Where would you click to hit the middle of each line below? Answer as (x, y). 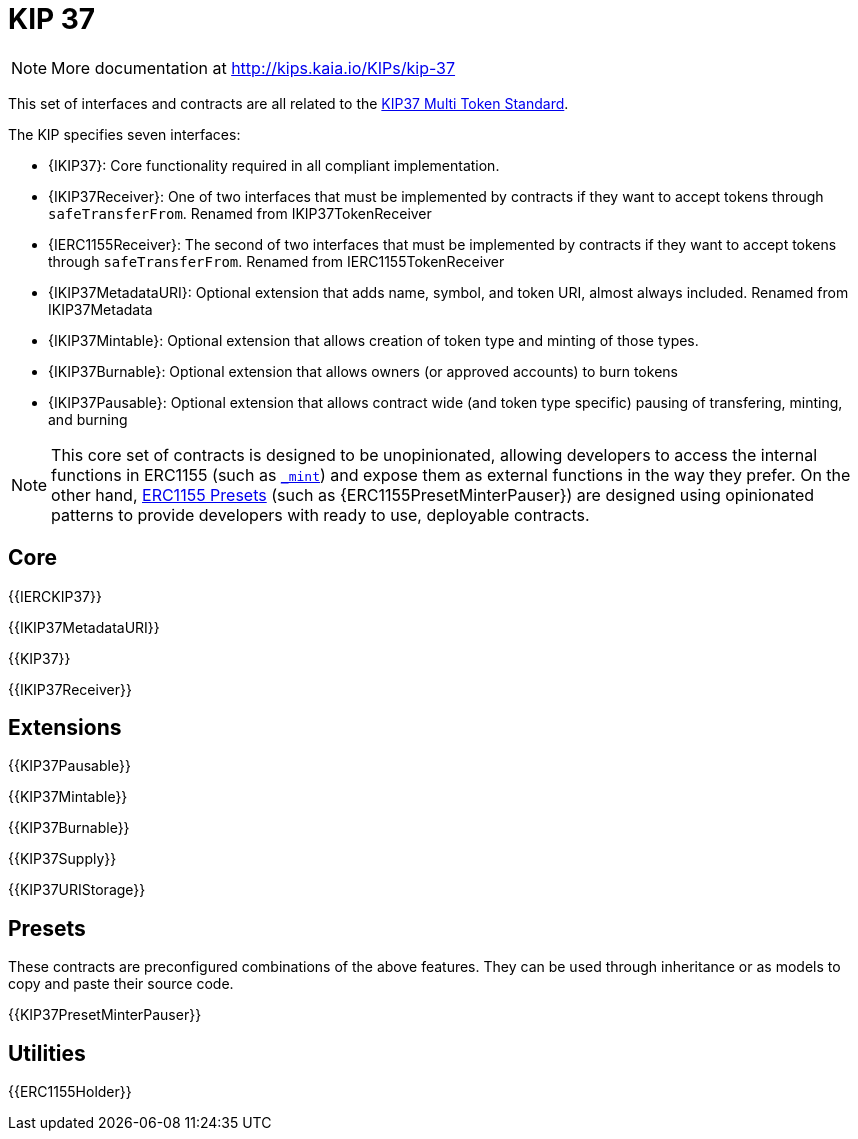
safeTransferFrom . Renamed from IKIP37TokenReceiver (240, 213)
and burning (88, 419)
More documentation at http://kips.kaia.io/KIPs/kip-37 (253, 67)
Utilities (47, 1053)
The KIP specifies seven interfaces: (124, 134)
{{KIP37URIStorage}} (77, 890)
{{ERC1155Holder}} (70, 1092)
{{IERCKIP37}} (55, 596)
